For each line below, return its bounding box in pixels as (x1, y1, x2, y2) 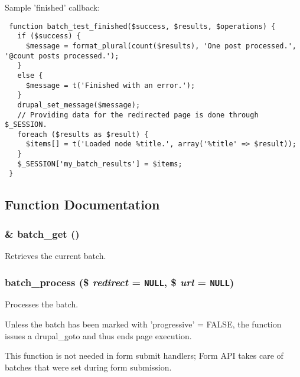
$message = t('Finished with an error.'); (25, 81, 195, 90)
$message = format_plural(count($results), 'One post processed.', (25, 41, 296, 50)
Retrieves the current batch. (5, 250, 106, 262)
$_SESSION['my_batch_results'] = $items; (17, 159, 182, 168)
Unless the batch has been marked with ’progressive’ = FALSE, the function (5, 318, 282, 330)
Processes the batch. (5, 298, 79, 310)
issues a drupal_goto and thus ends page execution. (5, 329, 192, 342)
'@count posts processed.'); (5, 51, 119, 60)
